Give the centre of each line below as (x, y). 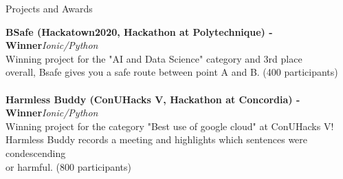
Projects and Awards (49, 8)
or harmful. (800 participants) (69, 166)
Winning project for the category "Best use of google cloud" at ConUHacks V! (170, 126)
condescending (36, 152)
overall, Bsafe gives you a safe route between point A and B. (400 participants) (172, 72)
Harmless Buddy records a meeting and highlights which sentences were (157, 139)
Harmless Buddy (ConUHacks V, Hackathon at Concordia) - (153, 99)
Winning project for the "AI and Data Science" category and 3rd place (154, 58)
